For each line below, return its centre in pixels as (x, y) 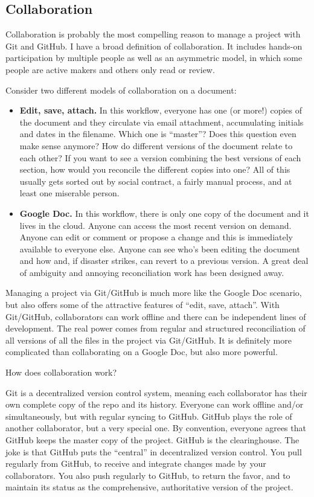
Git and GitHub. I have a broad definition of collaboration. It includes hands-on (154, 46)
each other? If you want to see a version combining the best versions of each (160, 157)
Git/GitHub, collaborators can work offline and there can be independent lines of (156, 316)
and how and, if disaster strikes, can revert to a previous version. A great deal (164, 261)
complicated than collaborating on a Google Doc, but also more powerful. (142, 352)
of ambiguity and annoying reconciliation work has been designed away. (152, 272)
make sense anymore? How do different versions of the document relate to (156, 145)
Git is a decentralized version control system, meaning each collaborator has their (156, 392)
